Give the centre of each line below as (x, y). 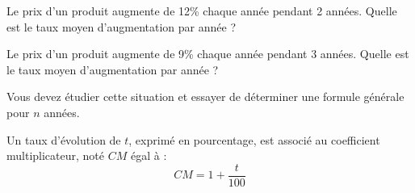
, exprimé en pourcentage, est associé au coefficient (254, 139)
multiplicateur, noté (56, 155)
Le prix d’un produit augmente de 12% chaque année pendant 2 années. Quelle (202, 10)
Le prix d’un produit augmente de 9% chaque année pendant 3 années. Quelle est (208, 54)
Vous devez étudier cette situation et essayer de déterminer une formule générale (205, 96)
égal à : (149, 155)
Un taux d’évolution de (64, 139)
